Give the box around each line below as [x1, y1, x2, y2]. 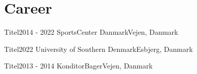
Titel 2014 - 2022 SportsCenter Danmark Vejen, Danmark [4, 27, 178, 37]
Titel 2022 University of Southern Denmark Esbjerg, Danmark [4, 43, 193, 54]
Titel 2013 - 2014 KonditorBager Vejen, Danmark [4, 60, 153, 71]
